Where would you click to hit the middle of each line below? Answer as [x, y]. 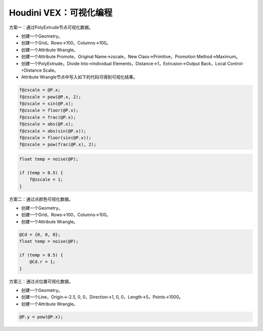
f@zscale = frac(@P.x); [48, 117]
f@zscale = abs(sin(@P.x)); [53, 131]
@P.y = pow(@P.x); [41, 317]
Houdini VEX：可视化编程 [61, 13]
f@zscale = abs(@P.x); [46, 124]
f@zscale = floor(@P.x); [49, 110]
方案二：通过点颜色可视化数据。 [41, 199]
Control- [236, 63]
